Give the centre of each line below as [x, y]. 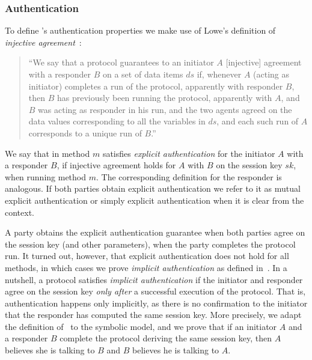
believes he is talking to [176, 350]
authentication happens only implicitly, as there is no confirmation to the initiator [156, 303]
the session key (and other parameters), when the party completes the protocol [150, 244]
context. [20, 212]
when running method [46, 176]
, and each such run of [258, 121]
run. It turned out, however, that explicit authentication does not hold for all [147, 256]
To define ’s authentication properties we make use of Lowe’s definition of [140, 30]
